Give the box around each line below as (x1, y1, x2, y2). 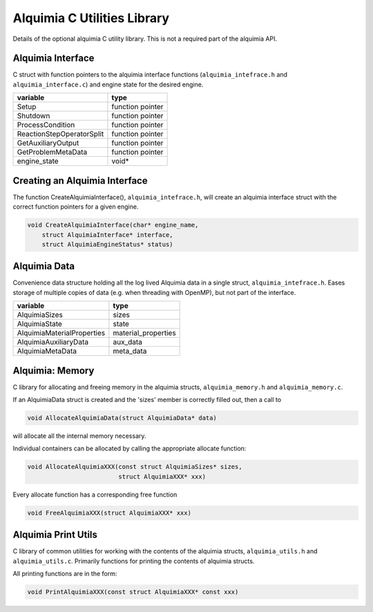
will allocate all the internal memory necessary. (12, 432, 146, 440)
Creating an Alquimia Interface (12, 175, 148, 187)
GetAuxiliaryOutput (17, 138, 79, 148)
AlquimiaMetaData (17, 346, 77, 356)
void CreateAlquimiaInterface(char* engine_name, (27, 221, 199, 229)
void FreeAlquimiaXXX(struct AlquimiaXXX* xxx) (27, 508, 191, 517)
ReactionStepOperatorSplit (17, 129, 104, 139)
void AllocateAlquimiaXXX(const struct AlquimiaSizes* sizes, (27, 463, 242, 471)
